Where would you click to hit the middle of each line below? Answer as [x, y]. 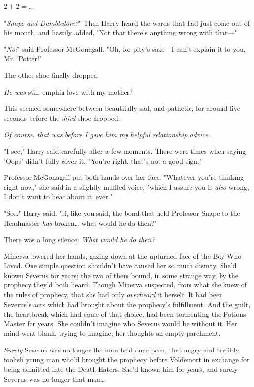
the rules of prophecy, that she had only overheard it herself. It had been [113, 295]
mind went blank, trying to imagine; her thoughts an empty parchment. [112, 333]
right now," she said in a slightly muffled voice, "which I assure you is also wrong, [127, 187]
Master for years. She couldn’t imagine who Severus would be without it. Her [121, 323]
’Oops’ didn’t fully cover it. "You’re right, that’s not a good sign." [103, 160]
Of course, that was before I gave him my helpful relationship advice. [107, 134]
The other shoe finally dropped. [52, 75]
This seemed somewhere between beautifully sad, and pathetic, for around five [122, 108]
